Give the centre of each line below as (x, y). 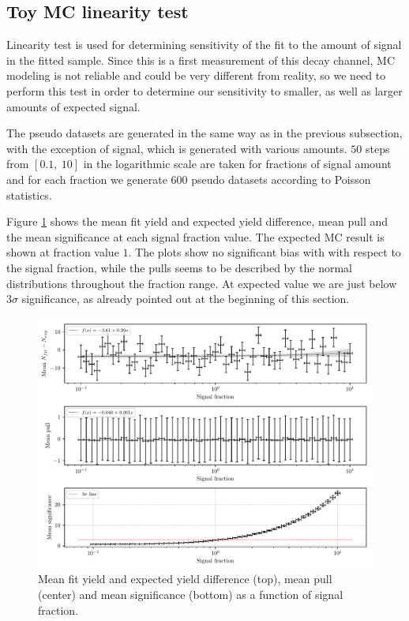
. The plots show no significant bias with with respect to (265, 252)
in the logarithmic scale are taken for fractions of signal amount (237, 164)
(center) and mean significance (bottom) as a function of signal (191, 595)
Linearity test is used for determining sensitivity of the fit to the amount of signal (204, 45)
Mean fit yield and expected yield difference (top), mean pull (185, 579)
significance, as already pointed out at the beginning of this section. (186, 299)
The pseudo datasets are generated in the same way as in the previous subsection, (204, 133)
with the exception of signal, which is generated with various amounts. (177, 148)
